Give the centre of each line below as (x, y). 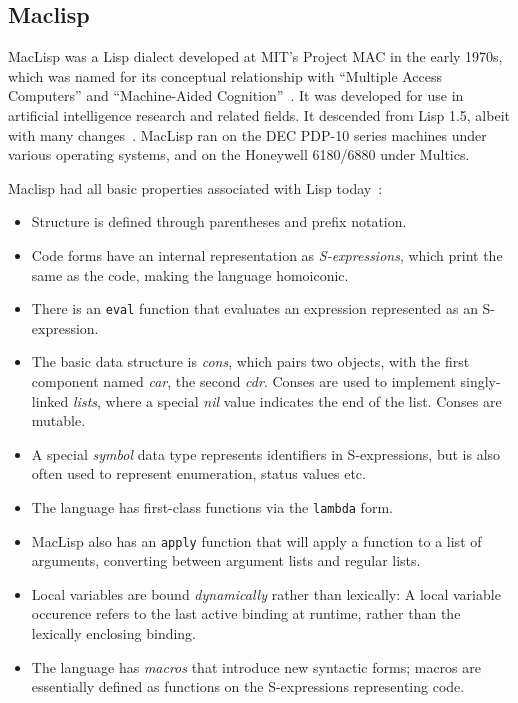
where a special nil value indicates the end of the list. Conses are (303, 400)
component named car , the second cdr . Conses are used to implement (243, 380)
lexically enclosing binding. (114, 633)
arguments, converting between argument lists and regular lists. (226, 560)
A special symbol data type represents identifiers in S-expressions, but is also (266, 453)
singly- (480, 380)
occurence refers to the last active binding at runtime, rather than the (246, 613)
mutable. (58, 420)
